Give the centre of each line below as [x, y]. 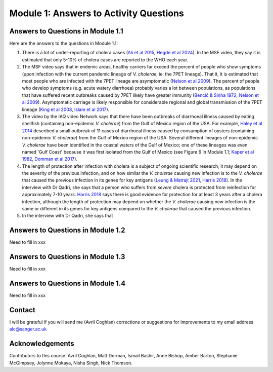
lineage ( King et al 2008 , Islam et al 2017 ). [66, 109]
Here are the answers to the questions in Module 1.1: [64, 44]
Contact [22, 310]
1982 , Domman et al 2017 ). [50, 159]
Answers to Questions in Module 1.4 [67, 284]
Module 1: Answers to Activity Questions [97, 13]
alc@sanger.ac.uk [28, 329]
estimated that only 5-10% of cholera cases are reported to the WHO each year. [105, 60]
